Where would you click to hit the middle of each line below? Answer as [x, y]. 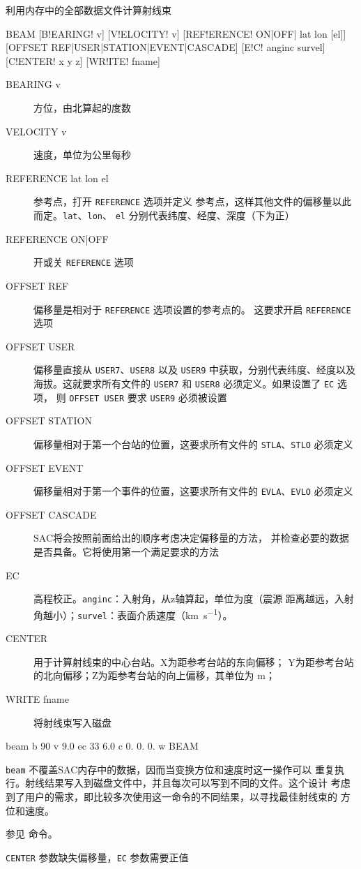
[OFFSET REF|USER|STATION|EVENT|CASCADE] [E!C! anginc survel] [166, 47]
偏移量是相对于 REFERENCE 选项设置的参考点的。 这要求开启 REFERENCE [192, 309]
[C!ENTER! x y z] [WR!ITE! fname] [83, 60]
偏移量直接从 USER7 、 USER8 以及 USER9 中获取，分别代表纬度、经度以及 [195, 370]
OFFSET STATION [49, 421]
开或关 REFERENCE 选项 [84, 262]
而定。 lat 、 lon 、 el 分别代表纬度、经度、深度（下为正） [164, 215]
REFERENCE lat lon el [57, 178]
